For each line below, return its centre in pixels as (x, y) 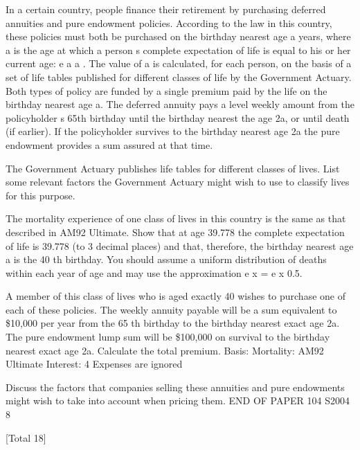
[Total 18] (26, 437)
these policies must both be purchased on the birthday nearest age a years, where (178, 36)
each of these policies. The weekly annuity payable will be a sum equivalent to (171, 309)
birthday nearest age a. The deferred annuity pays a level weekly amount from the (180, 104)
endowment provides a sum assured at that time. (109, 144)
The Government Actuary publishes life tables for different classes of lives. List (173, 168)
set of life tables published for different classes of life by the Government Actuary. (179, 76)
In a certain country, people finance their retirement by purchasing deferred (166, 9)
